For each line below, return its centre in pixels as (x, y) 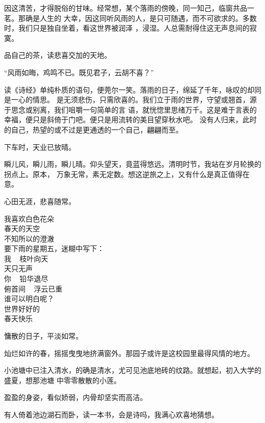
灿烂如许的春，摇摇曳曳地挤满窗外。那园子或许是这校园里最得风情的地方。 (129, 353)
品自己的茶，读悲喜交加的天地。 (58, 55)
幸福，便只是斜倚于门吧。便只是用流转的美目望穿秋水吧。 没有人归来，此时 (130, 119)
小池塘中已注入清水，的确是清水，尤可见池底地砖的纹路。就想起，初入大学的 (133, 370)
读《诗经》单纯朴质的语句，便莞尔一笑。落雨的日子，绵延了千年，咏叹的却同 (133, 89)
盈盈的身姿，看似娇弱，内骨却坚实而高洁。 (76, 397)
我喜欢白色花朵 (29, 218)
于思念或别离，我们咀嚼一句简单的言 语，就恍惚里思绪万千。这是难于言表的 (130, 109)
